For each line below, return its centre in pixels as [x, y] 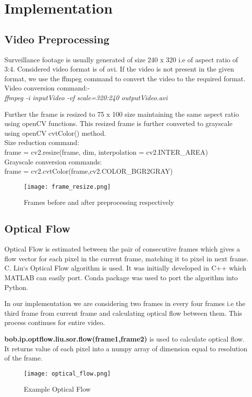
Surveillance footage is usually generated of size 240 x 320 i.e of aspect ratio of [121, 59]
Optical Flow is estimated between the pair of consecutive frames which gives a [122, 249]
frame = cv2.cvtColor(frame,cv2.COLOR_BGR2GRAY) [89, 171]
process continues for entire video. [55, 322]
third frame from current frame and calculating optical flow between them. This [123, 313]
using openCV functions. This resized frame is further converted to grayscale [118, 123]
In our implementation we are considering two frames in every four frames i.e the [125, 303]
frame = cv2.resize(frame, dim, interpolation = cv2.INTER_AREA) [106, 152]
